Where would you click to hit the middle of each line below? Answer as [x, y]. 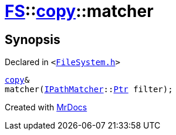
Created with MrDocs [46, 107]
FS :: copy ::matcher [79, 11]
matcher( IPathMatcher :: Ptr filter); [89, 90]
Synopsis [33, 39]
